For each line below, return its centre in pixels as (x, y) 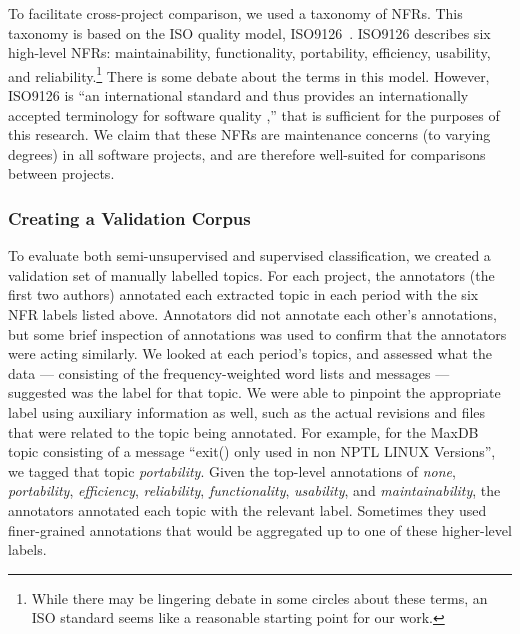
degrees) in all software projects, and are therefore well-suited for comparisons (247, 153)
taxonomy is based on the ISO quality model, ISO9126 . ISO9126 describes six (249, 32)
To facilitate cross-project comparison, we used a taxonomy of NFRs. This (235, 13)
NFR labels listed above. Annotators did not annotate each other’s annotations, (252, 314)
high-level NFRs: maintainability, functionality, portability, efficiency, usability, (249, 52)
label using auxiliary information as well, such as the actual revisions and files (247, 411)
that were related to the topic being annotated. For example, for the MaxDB (243, 431)
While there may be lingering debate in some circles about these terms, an (259, 597)
